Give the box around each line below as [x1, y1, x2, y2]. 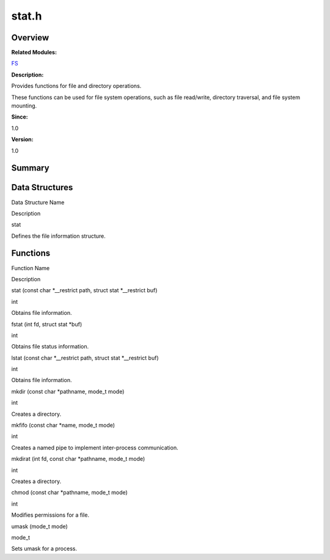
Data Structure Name [11, 199, 65, 206]
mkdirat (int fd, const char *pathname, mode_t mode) [11, 455, 145, 463]
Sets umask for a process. [11, 545, 78, 553]
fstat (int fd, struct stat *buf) [11, 320, 82, 328]
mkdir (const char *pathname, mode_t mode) [11, 388, 125, 395]
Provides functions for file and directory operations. [11, 83, 142, 90]
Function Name [11, 264, 50, 271]
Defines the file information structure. [11, 232, 106, 240]
